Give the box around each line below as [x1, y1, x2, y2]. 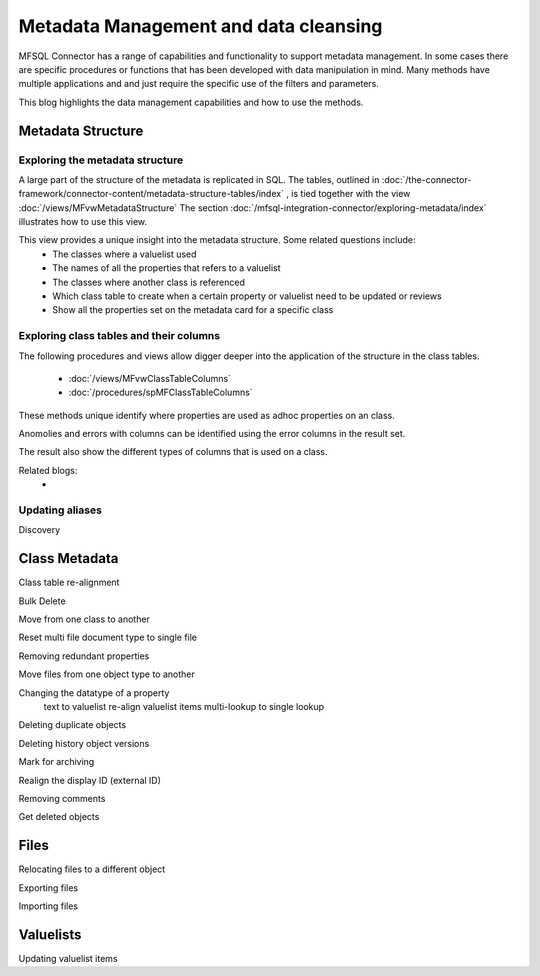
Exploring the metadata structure [18, 153, 184, 167]
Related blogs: [18, 464, 78, 476]
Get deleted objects [18, 811, 100, 823]
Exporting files [18, 881, 79, 894]
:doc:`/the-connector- [381, 173, 472, 185]
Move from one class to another [18, 613, 150, 625]
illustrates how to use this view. [18, 216, 148, 228]
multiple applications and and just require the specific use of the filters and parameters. [18, 78, 380, 90]
